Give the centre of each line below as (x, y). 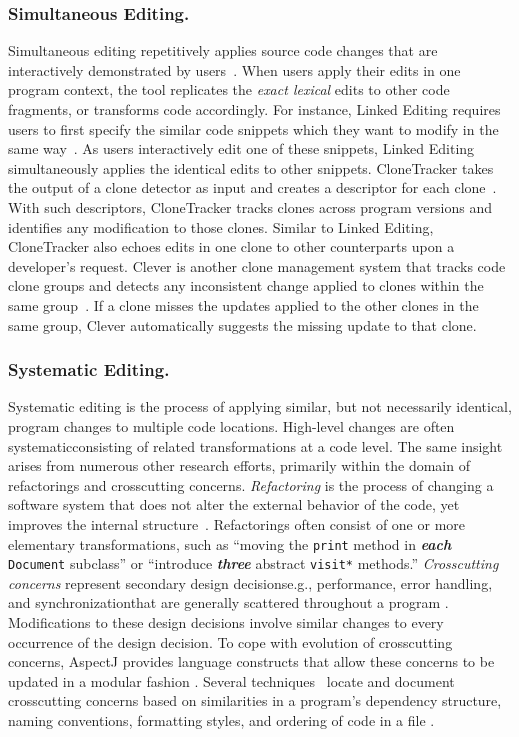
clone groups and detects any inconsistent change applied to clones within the (246, 285)
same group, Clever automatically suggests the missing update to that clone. (242, 324)
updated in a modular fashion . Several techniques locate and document (231, 680)
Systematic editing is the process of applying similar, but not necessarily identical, (260, 406)
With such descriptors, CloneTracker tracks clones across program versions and (250, 206)
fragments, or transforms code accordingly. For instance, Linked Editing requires (254, 109)
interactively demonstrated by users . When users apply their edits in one (234, 69)
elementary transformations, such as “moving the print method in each (230, 543)
